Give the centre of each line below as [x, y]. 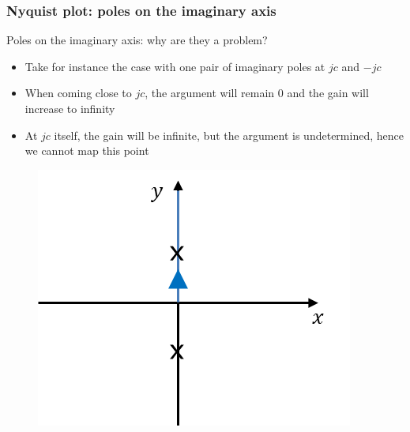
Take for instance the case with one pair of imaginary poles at [175, 66]
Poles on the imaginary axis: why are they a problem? [137, 40]
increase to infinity [70, 108]
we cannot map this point [87, 150]
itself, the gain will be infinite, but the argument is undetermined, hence [229, 135]
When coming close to [78, 93]
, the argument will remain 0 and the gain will [257, 93]
